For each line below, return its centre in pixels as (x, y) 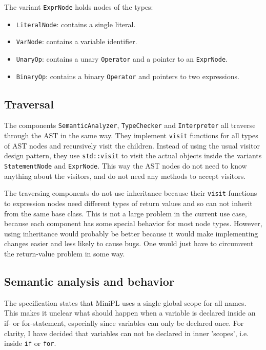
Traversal (29, 104)
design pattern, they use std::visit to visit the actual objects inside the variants (133, 155)
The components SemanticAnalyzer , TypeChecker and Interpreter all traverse (130, 125)
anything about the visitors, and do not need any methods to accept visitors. (125, 176)
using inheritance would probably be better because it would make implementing (131, 233)
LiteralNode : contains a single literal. (76, 24)
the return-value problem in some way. (65, 253)
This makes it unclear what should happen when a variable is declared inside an (130, 313)
